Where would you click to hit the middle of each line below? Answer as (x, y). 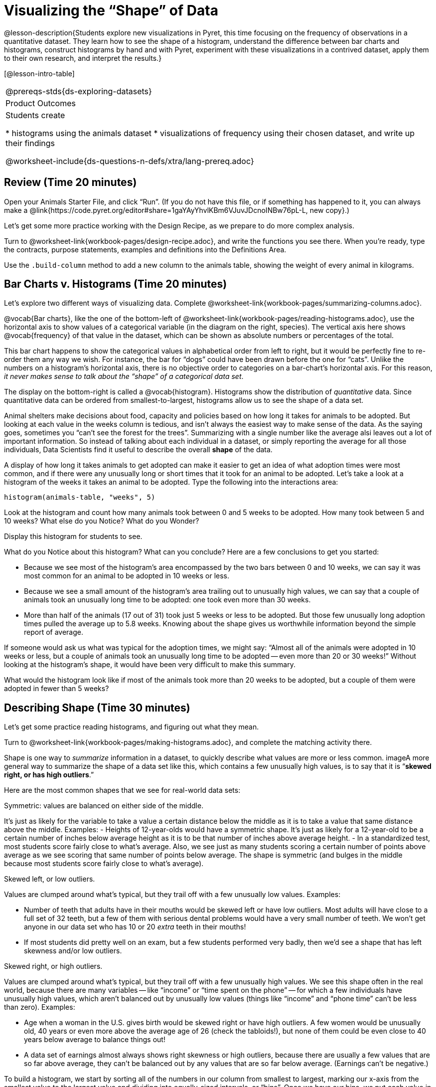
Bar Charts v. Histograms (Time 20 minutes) (116, 284)
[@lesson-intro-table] (39, 73)
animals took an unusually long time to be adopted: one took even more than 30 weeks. (167, 600)
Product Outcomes (41, 103)
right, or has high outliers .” (49, 775)
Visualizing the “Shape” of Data (111, 10)
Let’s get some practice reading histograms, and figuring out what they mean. (132, 727)
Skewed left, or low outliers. (50, 879)
